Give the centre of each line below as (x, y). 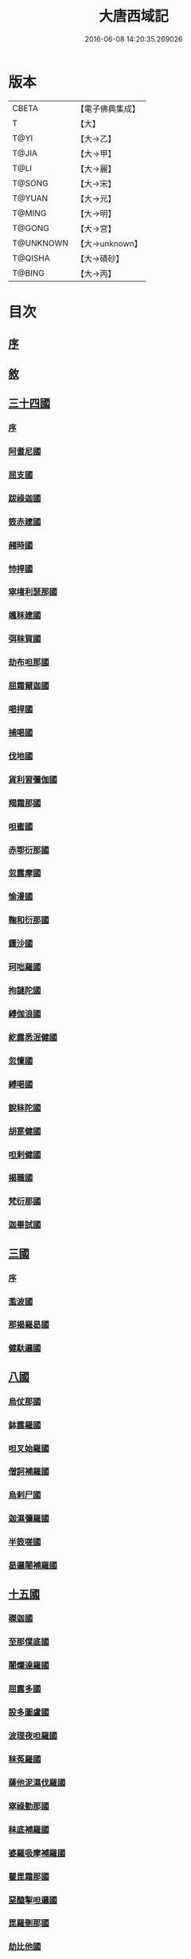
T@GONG (31, 228)
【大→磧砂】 (100, 258)
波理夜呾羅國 (33, 1736)
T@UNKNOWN (41, 243)
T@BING (29, 273)
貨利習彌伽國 (33, 779)
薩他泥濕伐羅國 (37, 1782)
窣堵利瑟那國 (33, 592)
